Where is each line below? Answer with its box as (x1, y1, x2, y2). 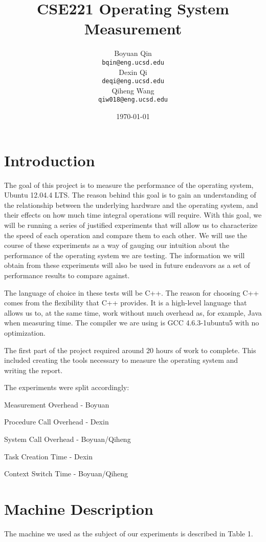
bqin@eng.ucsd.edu (102, 59, 164, 66)
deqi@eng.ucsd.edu (102, 78, 164, 85)
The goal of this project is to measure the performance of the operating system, (4, 179, 254, 190)
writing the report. (4, 364, 63, 375)
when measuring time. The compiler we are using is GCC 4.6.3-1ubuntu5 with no (4, 317, 259, 328)
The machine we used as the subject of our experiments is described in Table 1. (4, 528, 253, 538)
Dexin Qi (119, 66, 147, 77)
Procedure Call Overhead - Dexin (4, 416, 109, 427)
